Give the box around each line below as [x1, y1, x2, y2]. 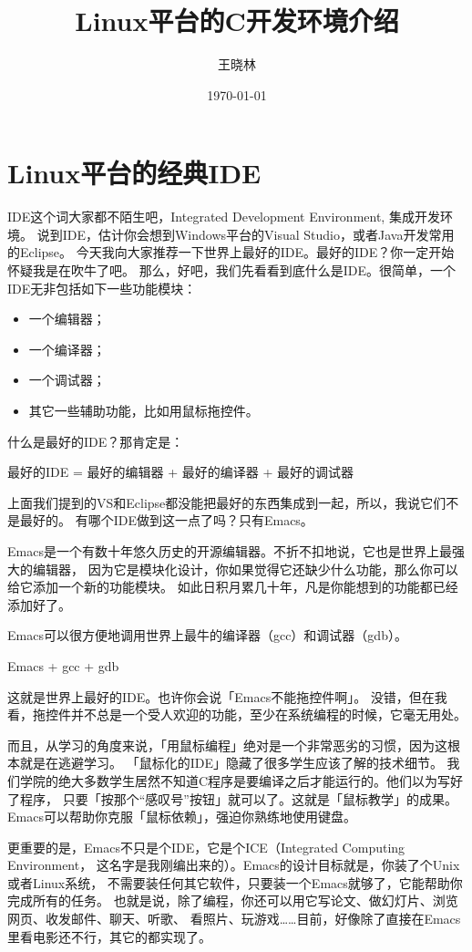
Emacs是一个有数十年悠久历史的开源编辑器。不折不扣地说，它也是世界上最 [7, 541, 452, 560]
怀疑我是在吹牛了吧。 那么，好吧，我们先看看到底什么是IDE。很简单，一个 [7, 261, 456, 280]
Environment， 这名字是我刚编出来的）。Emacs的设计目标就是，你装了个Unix [7, 855, 460, 874]
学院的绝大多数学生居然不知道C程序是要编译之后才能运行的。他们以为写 [19, 771, 451, 790]
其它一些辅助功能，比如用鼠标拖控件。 [28, 401, 259, 419]
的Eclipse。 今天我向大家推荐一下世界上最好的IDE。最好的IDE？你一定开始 [7, 243, 455, 262]
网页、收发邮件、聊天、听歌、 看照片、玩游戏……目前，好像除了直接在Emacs [7, 909, 461, 928]
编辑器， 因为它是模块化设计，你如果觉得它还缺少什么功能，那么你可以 [32, 559, 458, 578]
